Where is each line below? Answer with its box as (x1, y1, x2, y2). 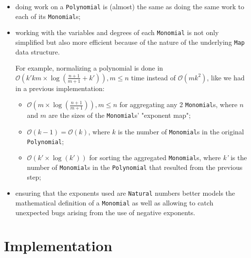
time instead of (131, 72, 176, 82)
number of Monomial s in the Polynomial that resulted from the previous (27, 162, 243, 172)
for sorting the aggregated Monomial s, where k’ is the (89, 152, 247, 163)
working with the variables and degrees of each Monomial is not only (15, 27, 219, 37)
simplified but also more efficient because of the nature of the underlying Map (15, 37, 245, 47)
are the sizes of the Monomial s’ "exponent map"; (48, 110, 191, 120)
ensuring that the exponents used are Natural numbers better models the (15, 188, 235, 198)
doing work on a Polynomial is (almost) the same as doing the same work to (15, 1, 245, 11)
